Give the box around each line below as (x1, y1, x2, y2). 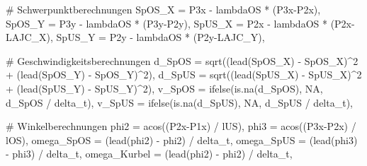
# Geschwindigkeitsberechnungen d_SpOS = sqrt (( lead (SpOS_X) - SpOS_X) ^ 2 (6, 53, 358, 68)
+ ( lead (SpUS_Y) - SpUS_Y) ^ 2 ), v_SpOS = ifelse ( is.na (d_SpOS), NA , (6, 81, 323, 95)
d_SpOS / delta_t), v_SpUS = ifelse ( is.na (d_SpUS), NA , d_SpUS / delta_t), (6, 95, 353, 109)
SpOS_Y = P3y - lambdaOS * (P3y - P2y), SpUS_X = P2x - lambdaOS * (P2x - (6, 16, 355, 30)
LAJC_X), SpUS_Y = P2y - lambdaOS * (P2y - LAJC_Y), (6, 30, 265, 45)
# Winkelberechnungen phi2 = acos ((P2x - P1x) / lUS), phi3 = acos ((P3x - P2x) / (6, 119, 356, 134)
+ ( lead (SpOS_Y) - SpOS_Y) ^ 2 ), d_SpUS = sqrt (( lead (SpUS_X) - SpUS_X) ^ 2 (6, 67, 362, 82)
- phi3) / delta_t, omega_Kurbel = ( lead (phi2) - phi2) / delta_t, (6, 146, 293, 161)
